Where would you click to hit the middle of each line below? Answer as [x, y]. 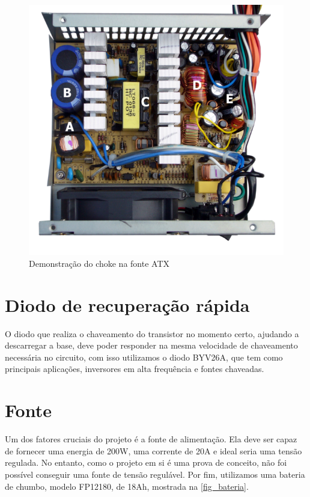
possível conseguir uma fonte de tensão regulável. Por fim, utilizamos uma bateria [155, 474]
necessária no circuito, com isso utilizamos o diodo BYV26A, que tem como [144, 357]
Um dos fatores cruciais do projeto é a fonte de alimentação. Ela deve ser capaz [151, 439]
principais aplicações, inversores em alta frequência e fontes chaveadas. [135, 369]
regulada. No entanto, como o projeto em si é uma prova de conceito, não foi [146, 462]
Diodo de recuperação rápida [127, 304]
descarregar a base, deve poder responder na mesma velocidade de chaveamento [151, 345]
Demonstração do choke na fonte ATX [99, 263]
